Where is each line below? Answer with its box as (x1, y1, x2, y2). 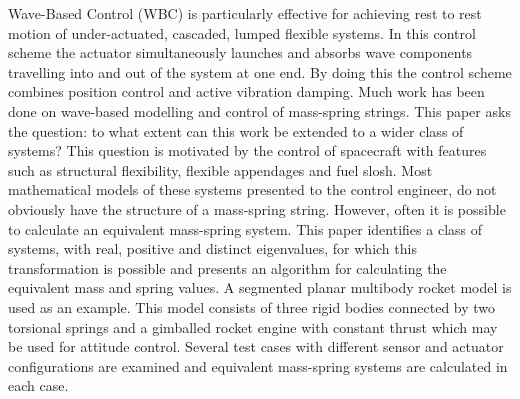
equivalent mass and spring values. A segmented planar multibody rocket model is (8, 277, 512, 298)
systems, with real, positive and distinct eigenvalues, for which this (8, 238, 417, 259)
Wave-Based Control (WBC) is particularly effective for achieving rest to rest (8, 3, 482, 23)
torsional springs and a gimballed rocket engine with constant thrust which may (8, 316, 498, 337)
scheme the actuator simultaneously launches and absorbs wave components (8, 42, 473, 63)
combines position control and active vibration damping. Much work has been (8, 81, 485, 102)
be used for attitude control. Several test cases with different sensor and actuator (8, 336, 504, 357)
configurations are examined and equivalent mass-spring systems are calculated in (8, 355, 508, 376)
